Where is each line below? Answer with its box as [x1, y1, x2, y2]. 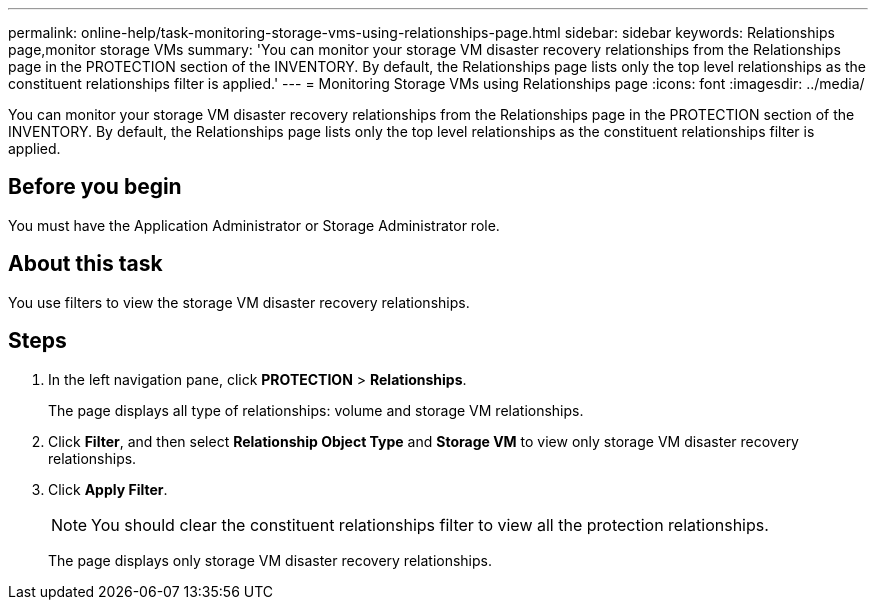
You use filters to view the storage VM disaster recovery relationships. [8, 293, 470, 311]
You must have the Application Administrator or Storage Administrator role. [8, 216, 500, 234]
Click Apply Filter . [48, 480, 168, 498]
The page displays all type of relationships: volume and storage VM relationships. [48, 401, 584, 419]
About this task [8, 251, 163, 277]
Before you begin [8, 174, 182, 200]
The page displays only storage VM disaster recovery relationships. [48, 551, 492, 569]
